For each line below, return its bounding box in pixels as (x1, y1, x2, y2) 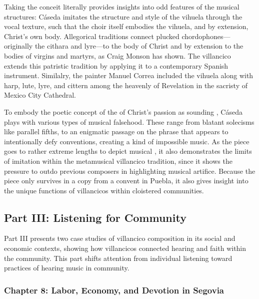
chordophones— (181, 31, 230, 41)
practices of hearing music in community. (4, 262, 129, 273)
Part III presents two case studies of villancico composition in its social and (4, 233, 235, 243)
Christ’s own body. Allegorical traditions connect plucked (4, 31, 179, 41)
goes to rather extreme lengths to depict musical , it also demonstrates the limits (4, 146, 252, 156)
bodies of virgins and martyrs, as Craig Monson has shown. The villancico (4, 50, 231, 61)
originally (4, 41, 33, 51)
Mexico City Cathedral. (4, 90, 76, 100)
